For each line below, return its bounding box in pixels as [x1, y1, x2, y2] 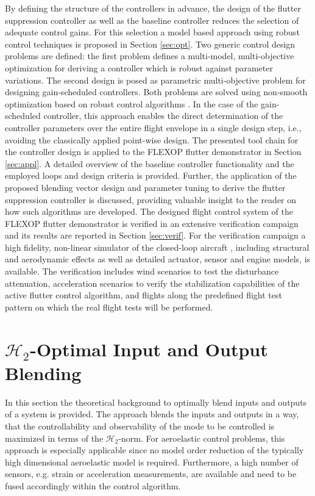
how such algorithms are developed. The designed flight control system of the [5, 205, 293, 218]
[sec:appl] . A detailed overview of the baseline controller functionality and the [5, 157, 294, 170]
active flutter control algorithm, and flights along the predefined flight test [5, 289, 282, 301]
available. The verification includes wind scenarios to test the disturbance [5, 265, 279, 278]
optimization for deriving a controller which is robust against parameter [5, 61, 273, 74]
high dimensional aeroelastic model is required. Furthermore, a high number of [5, 455, 299, 468]
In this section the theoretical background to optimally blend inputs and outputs [5, 395, 307, 408]
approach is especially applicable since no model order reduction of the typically [5, 444, 304, 456]
